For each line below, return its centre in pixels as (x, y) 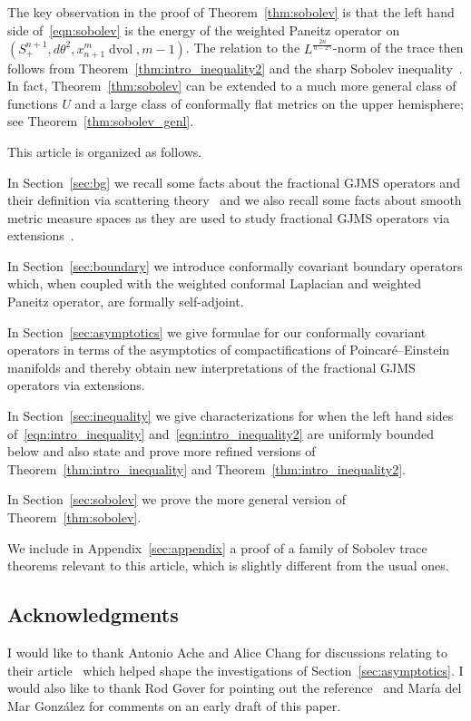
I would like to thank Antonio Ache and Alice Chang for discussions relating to (227, 652)
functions (33, 103)
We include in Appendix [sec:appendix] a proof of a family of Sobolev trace (217, 547)
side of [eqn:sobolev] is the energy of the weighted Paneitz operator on (204, 29)
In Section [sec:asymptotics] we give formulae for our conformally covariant (217, 331)
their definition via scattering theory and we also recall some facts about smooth (235, 200)
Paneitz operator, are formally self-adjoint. (126, 302)
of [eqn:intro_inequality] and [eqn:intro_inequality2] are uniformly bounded (221, 433)
